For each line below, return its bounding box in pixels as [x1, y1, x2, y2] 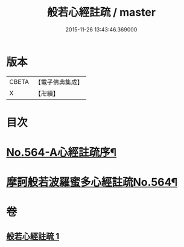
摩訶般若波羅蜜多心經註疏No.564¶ [6, 176, 178, 189]
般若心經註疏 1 [6, 231, 60, 242]
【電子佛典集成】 [34, 78, 83, 86]
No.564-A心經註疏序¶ [6, 146, 117, 159]
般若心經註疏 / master [47, 5, 156, 19]
